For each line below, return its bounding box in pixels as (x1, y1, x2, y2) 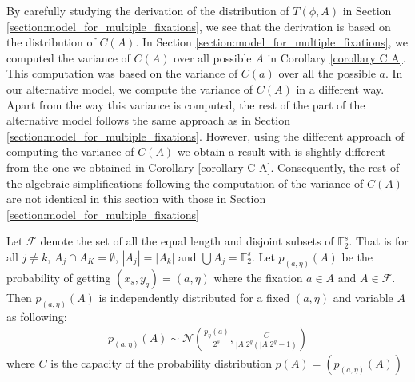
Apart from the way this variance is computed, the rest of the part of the (6, 96, 365, 113)
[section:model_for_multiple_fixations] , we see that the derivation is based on (6, 18, 391, 34)
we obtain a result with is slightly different (177, 143, 386, 160)
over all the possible (278, 65, 376, 82)
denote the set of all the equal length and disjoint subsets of (40, 233, 334, 249)
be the (341, 248, 373, 265)
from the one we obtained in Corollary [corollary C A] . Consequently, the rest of (6, 158, 400, 175)
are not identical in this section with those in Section (6, 190, 266, 207)
